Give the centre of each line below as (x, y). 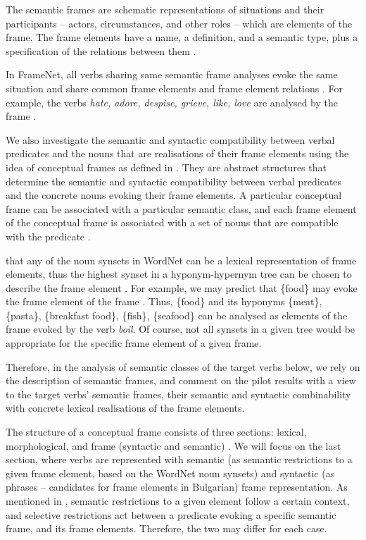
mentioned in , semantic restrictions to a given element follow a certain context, (178, 501)
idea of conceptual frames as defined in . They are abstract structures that (166, 167)
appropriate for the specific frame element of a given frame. (134, 343)
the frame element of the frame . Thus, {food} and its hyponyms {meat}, (164, 301)
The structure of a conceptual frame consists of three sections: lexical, (156, 432)
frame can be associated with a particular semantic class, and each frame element (181, 208)
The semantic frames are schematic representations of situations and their (165, 9)
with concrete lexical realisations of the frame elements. (125, 408)
